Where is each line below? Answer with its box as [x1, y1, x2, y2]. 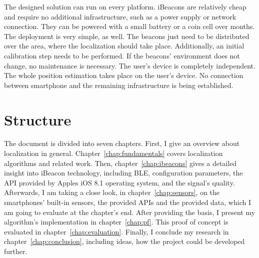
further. [4, 246, 27, 256]
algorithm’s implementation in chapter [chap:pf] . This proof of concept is [4, 216, 228, 227]
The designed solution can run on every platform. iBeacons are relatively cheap [4, 1, 246, 11]
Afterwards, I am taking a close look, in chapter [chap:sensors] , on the [4, 187, 220, 197]
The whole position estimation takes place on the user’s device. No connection [4, 70, 243, 80]
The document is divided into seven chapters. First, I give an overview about [4, 138, 240, 148]
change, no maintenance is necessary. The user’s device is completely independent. [4, 60, 255, 70]
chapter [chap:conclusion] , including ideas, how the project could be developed [4, 236, 245, 246]
